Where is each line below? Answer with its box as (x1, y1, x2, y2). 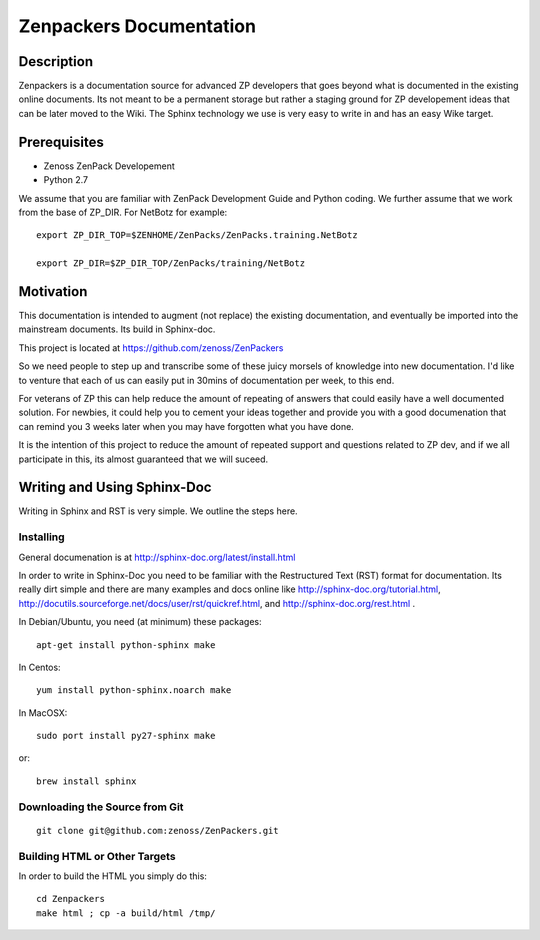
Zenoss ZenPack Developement (43, 160, 175, 172)
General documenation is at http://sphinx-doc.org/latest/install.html (18, 551, 296, 563)
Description (18, 53, 94, 70)
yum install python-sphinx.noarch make (36, 685, 232, 696)
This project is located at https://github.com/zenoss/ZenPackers (18, 341, 284, 354)
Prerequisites (18, 133, 104, 150)
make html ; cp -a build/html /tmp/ (36, 907, 216, 919)
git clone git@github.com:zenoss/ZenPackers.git (36, 825, 279, 836)
